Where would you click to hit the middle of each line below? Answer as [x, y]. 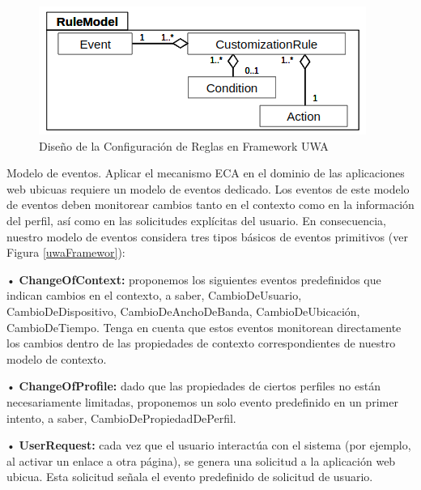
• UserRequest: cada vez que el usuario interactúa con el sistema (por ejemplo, [209, 445]
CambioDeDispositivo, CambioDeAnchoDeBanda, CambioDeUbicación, [183, 311]
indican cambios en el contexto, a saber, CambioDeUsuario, [154, 295]
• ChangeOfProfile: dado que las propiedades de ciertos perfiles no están [193, 386]
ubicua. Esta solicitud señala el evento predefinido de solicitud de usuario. [190, 477]
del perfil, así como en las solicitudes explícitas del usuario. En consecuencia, [197, 220]
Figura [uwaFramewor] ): [66, 252]
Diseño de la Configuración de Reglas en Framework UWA [184, 145]
